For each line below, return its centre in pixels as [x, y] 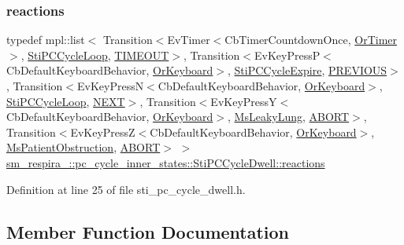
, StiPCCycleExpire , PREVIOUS [308, 70]
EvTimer [189, 40]
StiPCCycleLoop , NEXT [66, 101]
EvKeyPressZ [103, 132]
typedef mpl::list [46, 40]
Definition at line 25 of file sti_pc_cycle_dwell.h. [126, 189]
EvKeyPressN [110, 86]
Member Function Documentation [148, 231]
